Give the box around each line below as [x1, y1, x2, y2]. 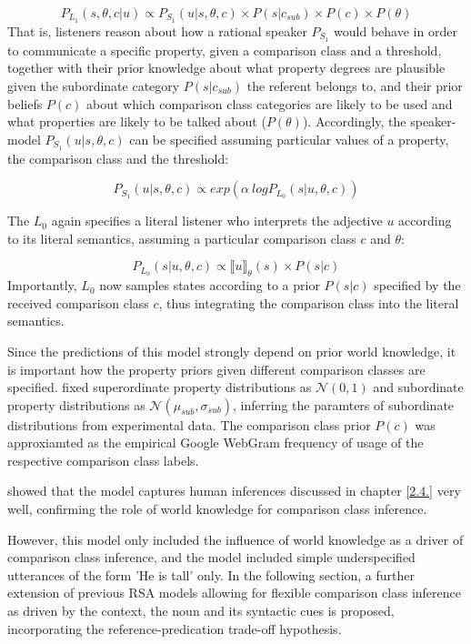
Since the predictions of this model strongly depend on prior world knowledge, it [7, 341, 456, 360]
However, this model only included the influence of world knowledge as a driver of [7, 529, 464, 548]
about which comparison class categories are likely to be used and [86, 94, 453, 113]
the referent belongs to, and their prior [246, 75, 463, 95]
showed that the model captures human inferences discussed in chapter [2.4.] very [7, 481, 461, 500]
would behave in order [334, 21, 457, 40]
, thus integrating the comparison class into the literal [158, 293, 459, 312]
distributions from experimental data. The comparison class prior [7, 415, 371, 434]
